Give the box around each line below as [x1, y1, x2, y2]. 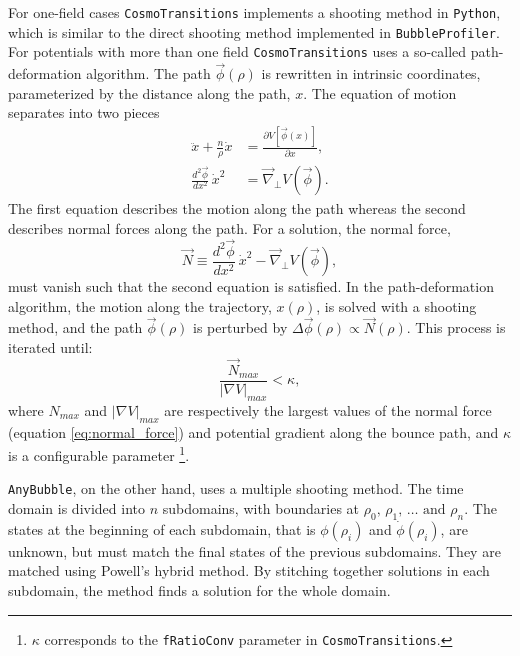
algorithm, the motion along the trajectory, [8, 295, 272, 316]
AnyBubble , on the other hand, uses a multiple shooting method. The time [8, 478, 464, 499]
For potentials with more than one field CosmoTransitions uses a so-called [8, 41, 467, 62]
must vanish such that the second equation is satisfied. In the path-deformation [8, 276, 494, 297]
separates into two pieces [8, 102, 160, 123]
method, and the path [8, 317, 143, 338]
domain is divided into [8, 498, 145, 519]
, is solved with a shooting [316, 295, 477, 316]
